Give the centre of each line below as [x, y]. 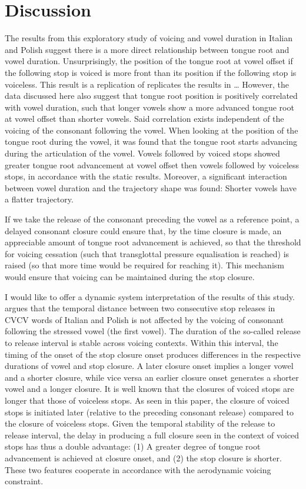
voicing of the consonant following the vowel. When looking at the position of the [152, 130]
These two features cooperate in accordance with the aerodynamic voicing [138, 469]
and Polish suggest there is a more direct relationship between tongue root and [147, 49]
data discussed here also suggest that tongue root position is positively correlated [151, 96]
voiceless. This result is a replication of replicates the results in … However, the [147, 84]
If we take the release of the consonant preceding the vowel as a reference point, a [152, 219]
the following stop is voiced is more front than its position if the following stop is [151, 72]
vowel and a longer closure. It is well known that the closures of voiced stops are [149, 389]
